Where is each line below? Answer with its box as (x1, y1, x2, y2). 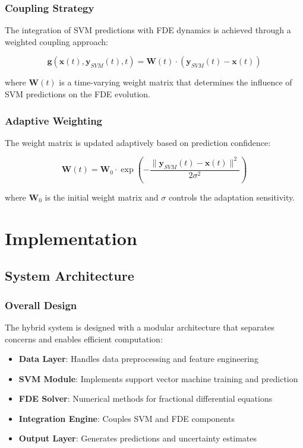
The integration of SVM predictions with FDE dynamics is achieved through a (5, 24, 291, 36)
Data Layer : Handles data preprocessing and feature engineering (18, 352, 258, 365)
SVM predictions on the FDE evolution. (5, 88, 150, 100)
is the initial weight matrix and (45, 190, 159, 203)
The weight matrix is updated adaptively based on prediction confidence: (5, 136, 271, 148)
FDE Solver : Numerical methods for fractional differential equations (18, 392, 273, 405)
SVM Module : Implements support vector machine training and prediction (18, 372, 298, 385)
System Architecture (5, 266, 134, 285)
